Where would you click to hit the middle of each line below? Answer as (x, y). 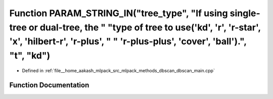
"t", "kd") (30, 56)
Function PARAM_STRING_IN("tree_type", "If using (119, 13)
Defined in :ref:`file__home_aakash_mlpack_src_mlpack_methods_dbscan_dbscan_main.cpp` (118, 70)
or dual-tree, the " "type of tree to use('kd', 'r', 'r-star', (145, 27)
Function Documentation (49, 85)
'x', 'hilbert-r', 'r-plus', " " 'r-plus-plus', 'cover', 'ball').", (128, 42)
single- (245, 13)
